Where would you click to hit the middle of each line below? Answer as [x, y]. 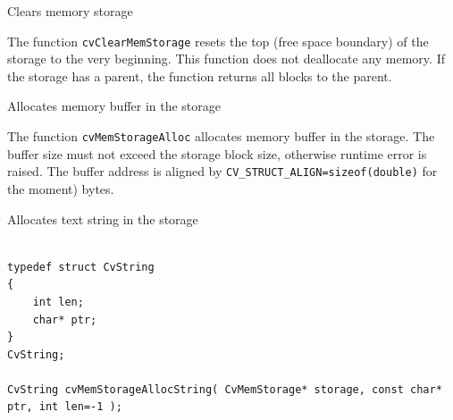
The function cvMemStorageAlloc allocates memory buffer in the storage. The [221, 136]
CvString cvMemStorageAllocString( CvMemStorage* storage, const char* [225, 389]
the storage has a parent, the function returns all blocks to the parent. [200, 76]
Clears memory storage [70, 11]
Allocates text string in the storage [103, 218]
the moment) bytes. [61, 188]
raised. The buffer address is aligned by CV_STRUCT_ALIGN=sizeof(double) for [222, 171]
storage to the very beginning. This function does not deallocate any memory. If [226, 59]
